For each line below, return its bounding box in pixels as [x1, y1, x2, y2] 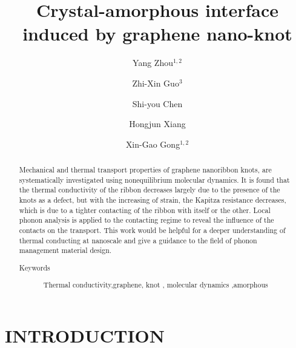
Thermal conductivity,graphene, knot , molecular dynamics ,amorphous [43, 280, 268, 290]
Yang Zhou [133, 56, 173, 69]
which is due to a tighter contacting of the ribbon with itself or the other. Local [19, 205, 271, 215]
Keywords [19, 262, 50, 272]
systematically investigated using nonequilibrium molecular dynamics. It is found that [19, 174, 290, 185]
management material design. [19, 245, 112, 255]
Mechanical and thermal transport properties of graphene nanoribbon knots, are [19, 165, 272, 175]
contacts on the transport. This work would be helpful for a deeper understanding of [19, 225, 286, 235]
